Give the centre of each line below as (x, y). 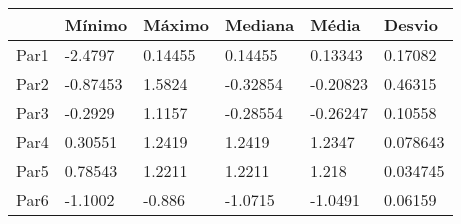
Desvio (411, 24)
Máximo (176, 24)
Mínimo (96, 24)
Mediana (259, 24)
